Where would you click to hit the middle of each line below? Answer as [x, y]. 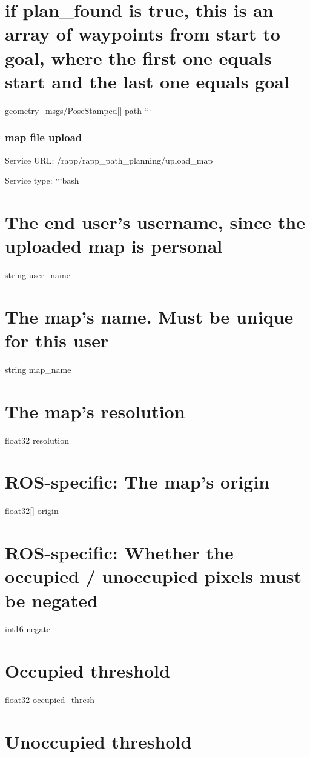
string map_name [38, 369]
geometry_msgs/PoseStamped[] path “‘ [78, 110]
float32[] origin [32, 511]
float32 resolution [37, 440]
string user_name [38, 275]
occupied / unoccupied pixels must [153, 576]
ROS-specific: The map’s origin [137, 482]
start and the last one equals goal [147, 81]
